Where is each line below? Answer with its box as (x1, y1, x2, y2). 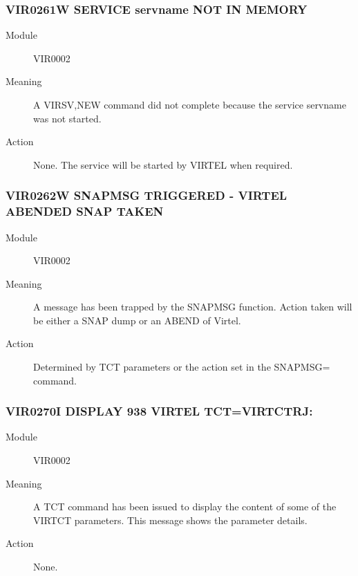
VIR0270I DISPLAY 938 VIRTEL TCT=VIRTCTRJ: (6, 402, 313, 420)
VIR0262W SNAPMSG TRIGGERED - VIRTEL (6, 187, 288, 204)
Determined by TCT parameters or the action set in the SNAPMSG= (33, 360, 330, 374)
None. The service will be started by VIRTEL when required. (33, 157, 293, 171)
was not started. (33, 111, 102, 125)
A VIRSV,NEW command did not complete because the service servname (33, 97, 346, 111)
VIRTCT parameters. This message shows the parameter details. (33, 512, 308, 527)
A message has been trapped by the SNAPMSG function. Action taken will (33, 299, 352, 314)
